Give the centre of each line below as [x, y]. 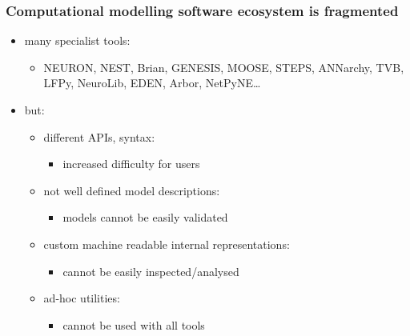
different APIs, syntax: [99, 136]
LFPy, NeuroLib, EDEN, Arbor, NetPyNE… [152, 83]
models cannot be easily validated [145, 217]
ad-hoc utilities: [82, 298]
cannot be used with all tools [134, 324]
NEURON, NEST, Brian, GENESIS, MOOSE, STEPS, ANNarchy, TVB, [224, 67]
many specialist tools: [77, 40]
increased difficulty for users [131, 164]
